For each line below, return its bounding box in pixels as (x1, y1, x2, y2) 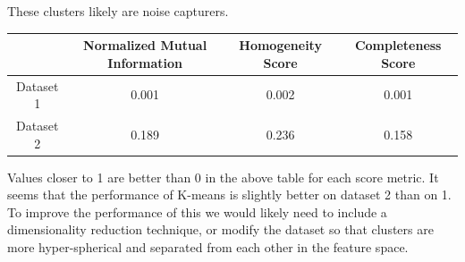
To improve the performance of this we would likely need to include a (7, 202, 387, 221)
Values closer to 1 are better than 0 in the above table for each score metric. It (7, 167, 439, 186)
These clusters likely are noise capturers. (7, 2, 229, 20)
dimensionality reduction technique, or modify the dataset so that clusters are (7, 220, 434, 239)
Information (107, 53, 182, 72)
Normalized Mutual (83, 36, 207, 55)
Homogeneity (239, 36, 322, 55)
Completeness (354, 36, 442, 55)
